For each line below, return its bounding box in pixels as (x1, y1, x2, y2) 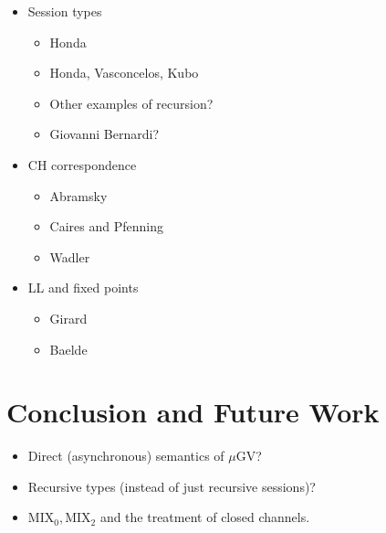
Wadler (49, 247, 90, 266)
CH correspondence (27, 155, 137, 174)
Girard (49, 308, 88, 327)
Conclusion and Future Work (6, 393, 380, 431)
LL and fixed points (27, 278, 139, 297)
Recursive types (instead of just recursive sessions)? (27, 476, 316, 496)
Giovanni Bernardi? (49, 124, 159, 144)
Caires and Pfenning (49, 217, 163, 236)
